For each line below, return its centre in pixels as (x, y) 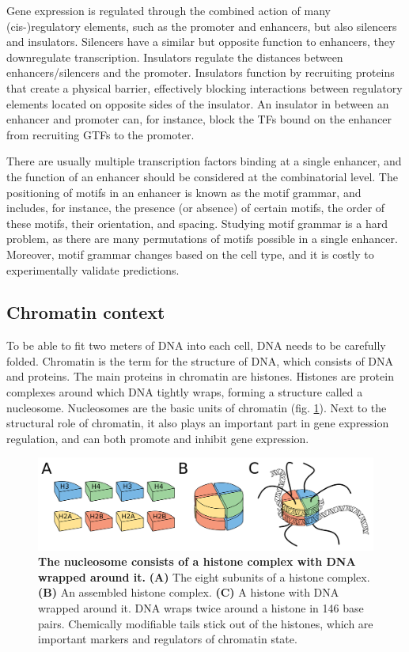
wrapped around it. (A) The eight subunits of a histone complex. (204, 576)
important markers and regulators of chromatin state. (168, 639)
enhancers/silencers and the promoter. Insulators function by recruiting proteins (201, 72)
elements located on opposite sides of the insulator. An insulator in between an (198, 103)
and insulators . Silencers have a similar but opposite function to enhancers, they (201, 42)
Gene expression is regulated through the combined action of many (169, 10)
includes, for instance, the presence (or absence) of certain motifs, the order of (196, 208)
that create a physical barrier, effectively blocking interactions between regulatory (204, 87)
